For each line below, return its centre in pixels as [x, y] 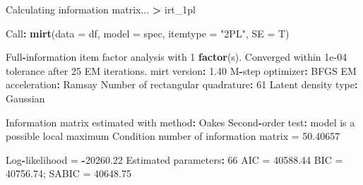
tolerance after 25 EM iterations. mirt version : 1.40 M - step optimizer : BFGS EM [181, 70]
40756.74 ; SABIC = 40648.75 [69, 173]
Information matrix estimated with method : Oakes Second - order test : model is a [180, 122]
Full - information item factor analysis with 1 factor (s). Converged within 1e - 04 [177, 57]
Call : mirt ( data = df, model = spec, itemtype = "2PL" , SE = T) [148, 33]
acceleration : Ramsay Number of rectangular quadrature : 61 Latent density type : [182, 84]
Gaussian [25, 98]
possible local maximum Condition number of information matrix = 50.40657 [173, 136]
